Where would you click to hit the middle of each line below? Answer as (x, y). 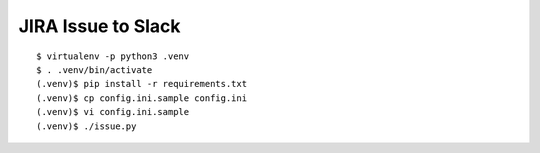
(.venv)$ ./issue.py (86, 126)
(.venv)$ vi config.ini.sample (113, 112)
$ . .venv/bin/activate (94, 69)
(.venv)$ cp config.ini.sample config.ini (142, 98)
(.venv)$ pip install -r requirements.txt (142, 84)
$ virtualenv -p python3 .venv (113, 56)
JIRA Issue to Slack (99, 26)
